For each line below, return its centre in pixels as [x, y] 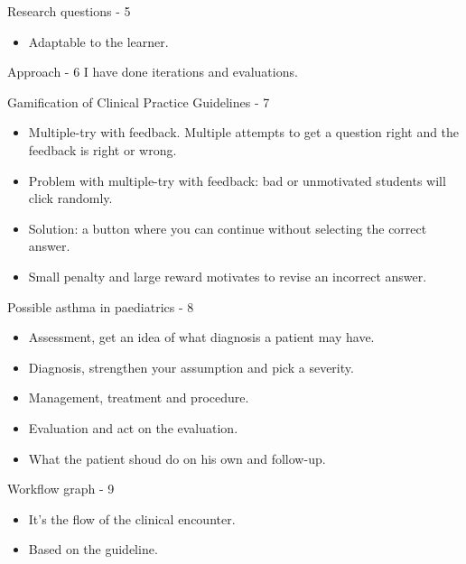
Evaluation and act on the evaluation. [133, 427]
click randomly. [70, 198]
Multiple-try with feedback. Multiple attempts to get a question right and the [244, 132]
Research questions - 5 [69, 11]
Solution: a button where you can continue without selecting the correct [228, 228]
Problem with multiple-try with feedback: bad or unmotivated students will [237, 180]
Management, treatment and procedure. [139, 398]
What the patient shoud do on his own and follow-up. [177, 458]
